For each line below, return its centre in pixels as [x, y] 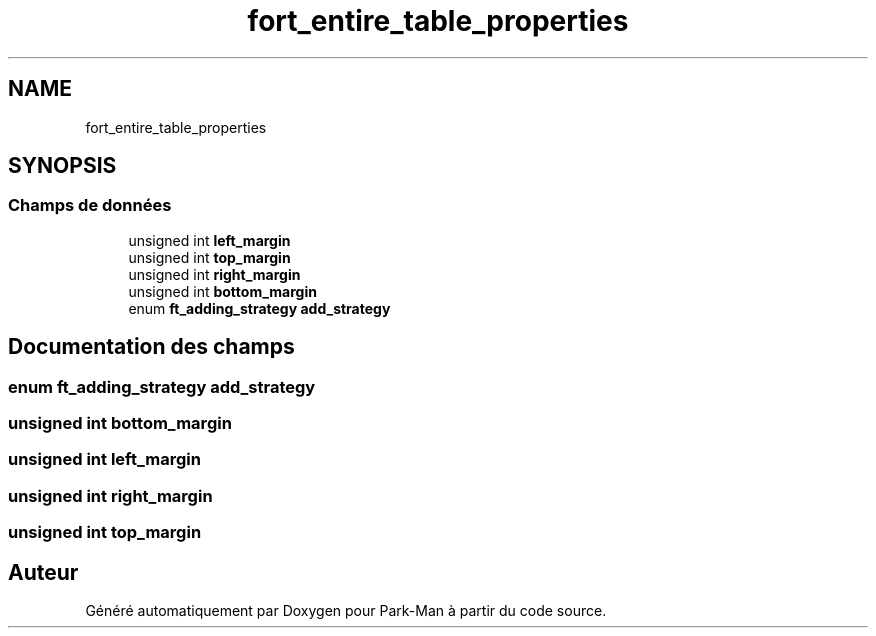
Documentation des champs [151, 347]
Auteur [43, 572]
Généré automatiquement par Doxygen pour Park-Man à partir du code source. [346, 610]
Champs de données [90, 205]
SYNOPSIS [62, 166]
